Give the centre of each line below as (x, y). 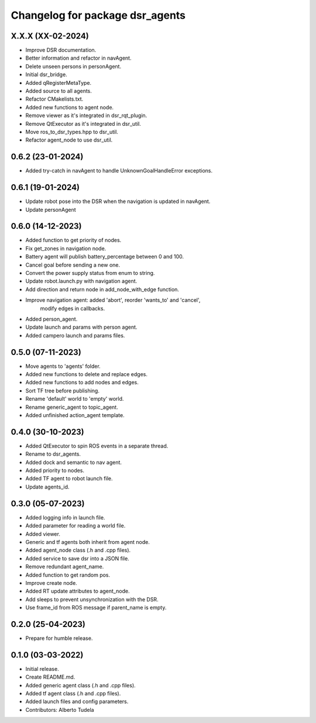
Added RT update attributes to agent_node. (78, 591)
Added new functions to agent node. (70, 107)
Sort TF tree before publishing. (62, 390)
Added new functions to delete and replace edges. (87, 374)
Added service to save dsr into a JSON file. (78, 558)
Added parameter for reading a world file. (75, 526)
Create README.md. (50, 677)
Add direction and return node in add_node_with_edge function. (102, 289)
